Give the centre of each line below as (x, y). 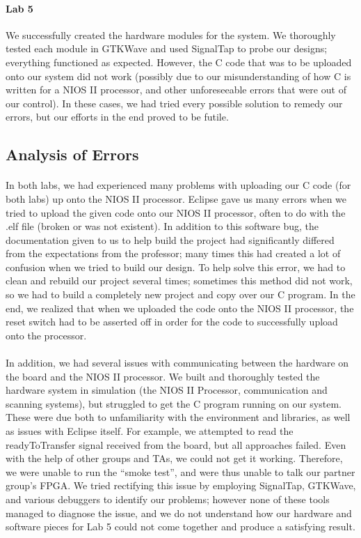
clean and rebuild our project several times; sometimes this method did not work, (179, 280)
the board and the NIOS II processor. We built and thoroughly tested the (163, 376)
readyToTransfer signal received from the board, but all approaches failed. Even (176, 444)
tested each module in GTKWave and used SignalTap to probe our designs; (167, 48)
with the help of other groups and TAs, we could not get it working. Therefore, (174, 458)
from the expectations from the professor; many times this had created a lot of (173, 253)
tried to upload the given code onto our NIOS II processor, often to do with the (176, 212)
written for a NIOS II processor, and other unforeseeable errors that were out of (176, 90)
